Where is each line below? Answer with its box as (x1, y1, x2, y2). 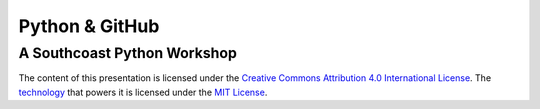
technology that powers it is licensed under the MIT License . (18, 86, 268, 98)
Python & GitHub (18, 15, 160, 37)
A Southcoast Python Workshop (18, 44, 237, 62)
